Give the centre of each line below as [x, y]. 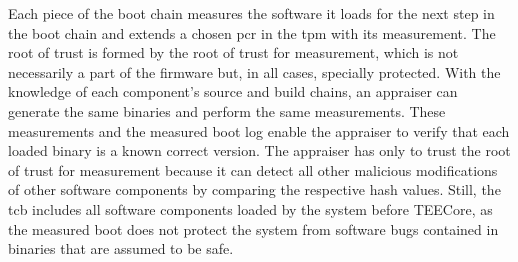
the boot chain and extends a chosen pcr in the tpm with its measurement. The [252, 32]
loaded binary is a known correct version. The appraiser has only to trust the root [259, 150]
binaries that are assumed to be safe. [121, 248]
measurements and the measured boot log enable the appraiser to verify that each [259, 130]
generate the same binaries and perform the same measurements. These [227, 110]
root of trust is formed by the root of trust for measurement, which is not [233, 52]
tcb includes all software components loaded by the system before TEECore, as [250, 208]
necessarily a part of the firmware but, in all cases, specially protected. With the [254, 71]
